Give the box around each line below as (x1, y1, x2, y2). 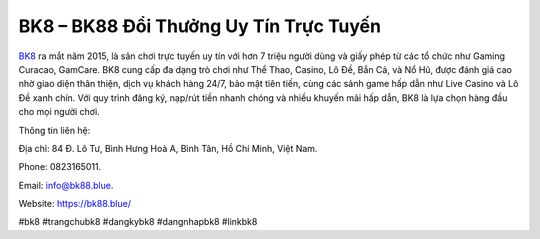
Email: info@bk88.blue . (18, 179, 114, 191)
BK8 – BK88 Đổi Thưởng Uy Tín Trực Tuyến (18, 15, 382, 37)
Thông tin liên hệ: (18, 124, 91, 136)
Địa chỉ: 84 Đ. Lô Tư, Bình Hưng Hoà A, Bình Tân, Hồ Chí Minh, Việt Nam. (18, 142, 318, 154)
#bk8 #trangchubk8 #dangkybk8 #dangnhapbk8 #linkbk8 (18, 216, 258, 228)
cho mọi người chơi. (18, 106, 100, 118)
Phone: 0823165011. (18, 161, 102, 173)
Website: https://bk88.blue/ (18, 198, 132, 210)
